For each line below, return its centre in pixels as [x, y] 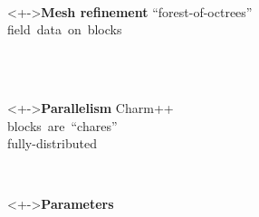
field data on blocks [65, 29]
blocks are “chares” [62, 125]
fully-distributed [52, 143]
